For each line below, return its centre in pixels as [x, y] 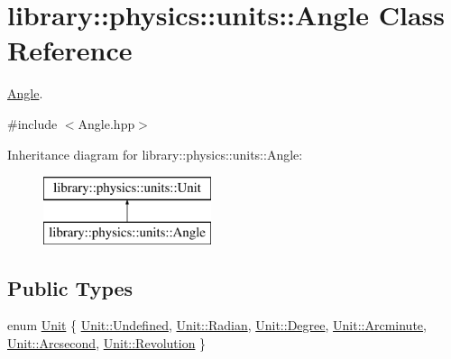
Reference [70, 50]
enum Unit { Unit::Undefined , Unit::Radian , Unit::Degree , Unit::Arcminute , [217, 325]
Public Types [70, 287]
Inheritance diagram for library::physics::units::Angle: [155, 154]
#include [32, 123]
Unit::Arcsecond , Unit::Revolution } [107, 343]
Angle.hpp [106, 123]
